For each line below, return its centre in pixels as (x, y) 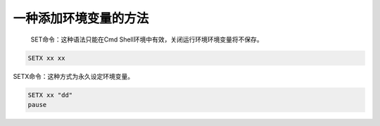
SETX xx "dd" (50, 95)
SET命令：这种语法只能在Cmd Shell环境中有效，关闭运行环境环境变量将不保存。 (147, 39)
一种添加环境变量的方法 (81, 18)
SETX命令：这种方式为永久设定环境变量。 (73, 76)
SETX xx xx (46, 58)
